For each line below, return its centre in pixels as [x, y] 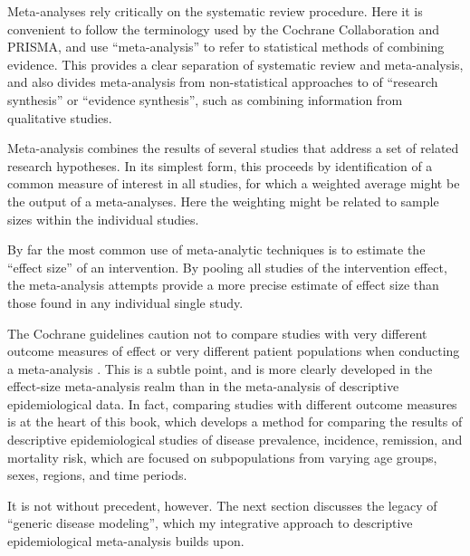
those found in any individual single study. [125, 302]
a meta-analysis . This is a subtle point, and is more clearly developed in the [220, 368]
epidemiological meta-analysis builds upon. [126, 541]
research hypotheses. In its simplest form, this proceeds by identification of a [220, 165]
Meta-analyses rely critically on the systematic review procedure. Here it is [215, 11]
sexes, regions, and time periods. [97, 475]
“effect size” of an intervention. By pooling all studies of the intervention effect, [227, 267]
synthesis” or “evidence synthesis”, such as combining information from [205, 99]
